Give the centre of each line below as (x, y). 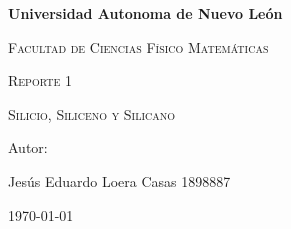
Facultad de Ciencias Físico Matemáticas (138, 46)
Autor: (28, 147)
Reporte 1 (40, 80)
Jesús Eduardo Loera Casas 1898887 (119, 180)
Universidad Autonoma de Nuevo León (145, 13)
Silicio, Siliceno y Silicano (92, 113)
